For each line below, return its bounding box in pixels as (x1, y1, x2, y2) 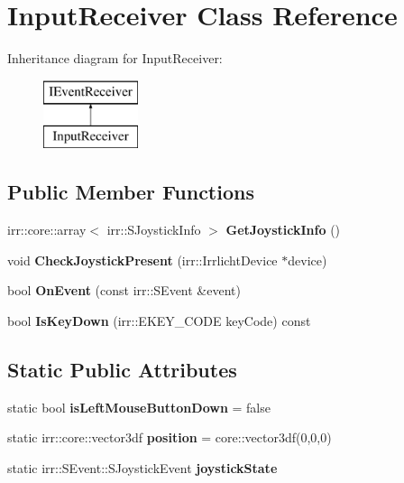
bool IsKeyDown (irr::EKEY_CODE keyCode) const (7, 311, 311, 330)
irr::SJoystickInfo (106, 220, 201, 239)
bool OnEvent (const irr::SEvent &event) (7, 281, 241, 300)
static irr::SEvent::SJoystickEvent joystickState (7, 458, 278, 477)
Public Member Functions (7, 178, 254, 206)
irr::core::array (7, 220, 87, 239)
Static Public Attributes (7, 355, 237, 383)
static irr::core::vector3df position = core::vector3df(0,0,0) (7, 428, 332, 447)
